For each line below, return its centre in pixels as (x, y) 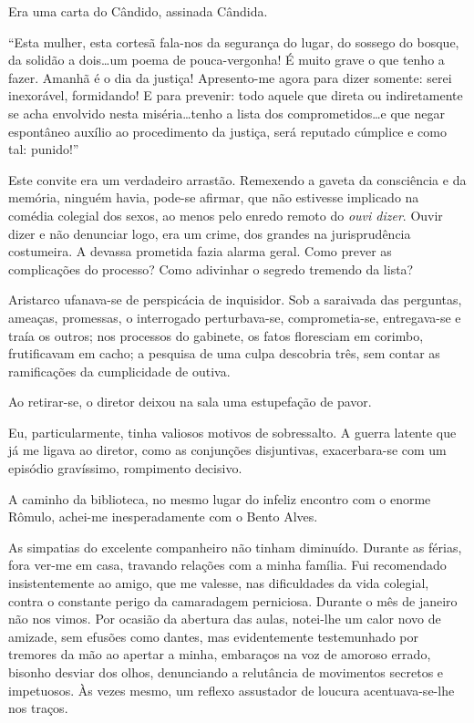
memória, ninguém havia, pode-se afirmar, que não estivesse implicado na (214, 197)
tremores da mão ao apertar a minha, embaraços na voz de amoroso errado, (220, 654)
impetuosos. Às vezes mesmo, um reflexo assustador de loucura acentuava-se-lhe (232, 690)
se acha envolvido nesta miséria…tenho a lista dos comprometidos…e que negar (227, 113)
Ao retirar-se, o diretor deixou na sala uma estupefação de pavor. (190, 402)
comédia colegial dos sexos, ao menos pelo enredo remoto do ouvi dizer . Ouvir (226, 215)
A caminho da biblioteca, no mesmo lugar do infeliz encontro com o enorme (220, 498)
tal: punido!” (44, 149)
